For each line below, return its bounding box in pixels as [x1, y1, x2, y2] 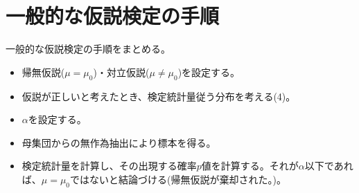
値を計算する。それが [201, 158, 299, 173]
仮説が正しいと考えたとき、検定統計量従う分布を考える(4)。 [21, 89, 296, 103]
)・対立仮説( [93, 64, 150, 79]
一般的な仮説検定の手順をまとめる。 [6, 42, 170, 56]
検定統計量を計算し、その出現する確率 [21, 158, 197, 173]
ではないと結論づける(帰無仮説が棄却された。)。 [70, 172, 286, 186]
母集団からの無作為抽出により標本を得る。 [21, 135, 216, 149]
